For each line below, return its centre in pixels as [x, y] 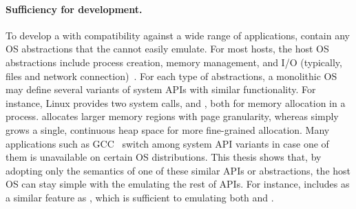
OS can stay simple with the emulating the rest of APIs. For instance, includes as [178, 184]
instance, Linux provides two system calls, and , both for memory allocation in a [176, 102]
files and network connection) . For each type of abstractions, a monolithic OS [171, 76]
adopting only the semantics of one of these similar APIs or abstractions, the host [178, 170]
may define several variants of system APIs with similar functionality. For [161, 89]
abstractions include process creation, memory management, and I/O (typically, [174, 62]
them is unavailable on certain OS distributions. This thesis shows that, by [164, 157]
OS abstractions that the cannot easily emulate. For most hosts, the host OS [167, 49]
